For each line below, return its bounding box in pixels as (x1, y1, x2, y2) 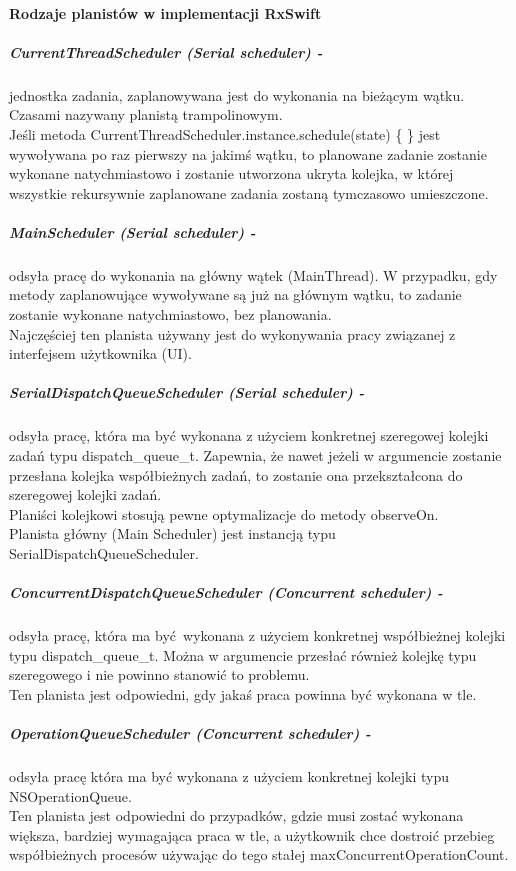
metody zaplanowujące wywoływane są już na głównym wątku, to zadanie (9, 284, 462, 305)
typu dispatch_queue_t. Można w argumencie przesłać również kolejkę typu (9, 644, 477, 665)
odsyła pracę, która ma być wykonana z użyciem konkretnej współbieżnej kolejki (9, 625, 506, 646)
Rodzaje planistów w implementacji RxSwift (9, 2, 322, 23)
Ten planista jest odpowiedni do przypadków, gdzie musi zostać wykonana (9, 805, 464, 826)
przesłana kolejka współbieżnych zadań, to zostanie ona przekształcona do (9, 464, 463, 485)
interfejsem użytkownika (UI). (9, 343, 192, 364)
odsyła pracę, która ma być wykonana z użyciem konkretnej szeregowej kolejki (9, 425, 489, 446)
